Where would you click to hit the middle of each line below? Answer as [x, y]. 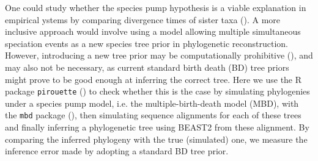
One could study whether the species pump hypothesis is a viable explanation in [156, 7]
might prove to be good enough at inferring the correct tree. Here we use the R [153, 79]
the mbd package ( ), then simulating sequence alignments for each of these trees [153, 115]
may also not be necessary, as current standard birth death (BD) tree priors [147, 67]
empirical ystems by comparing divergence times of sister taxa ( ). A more [143, 19]
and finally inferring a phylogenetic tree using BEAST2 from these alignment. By [157, 127]
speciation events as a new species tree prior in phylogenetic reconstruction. [147, 43]
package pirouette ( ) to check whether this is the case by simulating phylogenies [157, 91]
